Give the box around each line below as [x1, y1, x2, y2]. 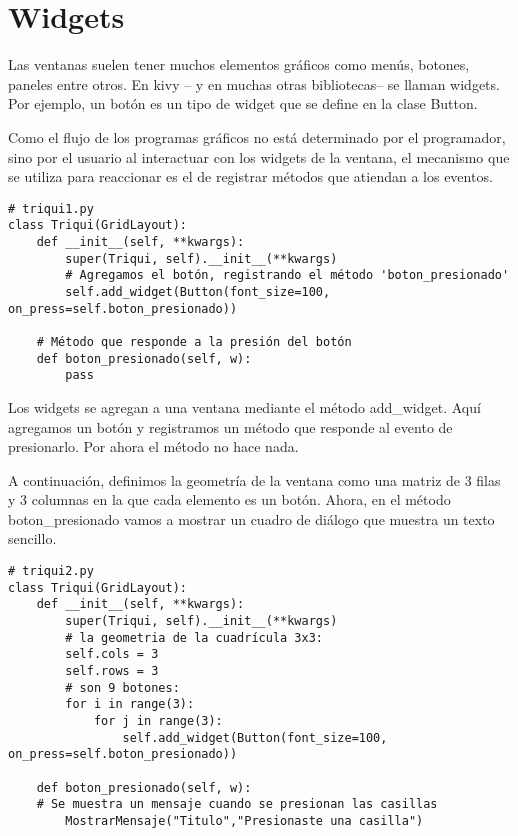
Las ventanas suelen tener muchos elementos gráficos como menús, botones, [8, 54, 470, 75]
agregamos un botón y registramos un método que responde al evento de [8, 416, 453, 437]
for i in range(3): [65, 697, 195, 712]
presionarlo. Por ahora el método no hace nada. [8, 436, 299, 457]
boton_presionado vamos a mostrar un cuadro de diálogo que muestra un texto [8, 508, 495, 529]
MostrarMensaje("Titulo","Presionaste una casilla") [65, 813, 424, 828]
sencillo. [8, 528, 57, 549]
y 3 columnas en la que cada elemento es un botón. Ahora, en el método [8, 489, 451, 510]
